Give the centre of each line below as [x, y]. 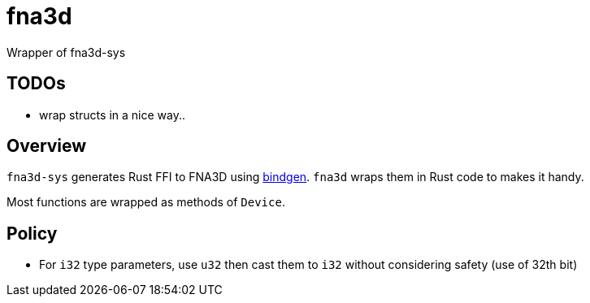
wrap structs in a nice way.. [112, 115]
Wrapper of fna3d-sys [66, 52]
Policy [32, 233]
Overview [47, 146]
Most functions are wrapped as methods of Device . [146, 202]
